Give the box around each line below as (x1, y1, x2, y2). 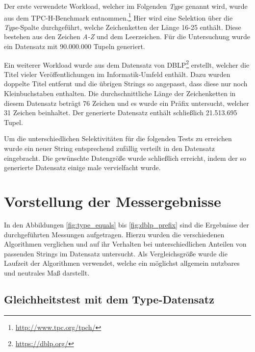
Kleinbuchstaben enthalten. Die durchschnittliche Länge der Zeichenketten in (4, 88, 236, 99)
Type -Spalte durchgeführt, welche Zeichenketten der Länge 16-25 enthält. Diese (4, 22, 241, 32)
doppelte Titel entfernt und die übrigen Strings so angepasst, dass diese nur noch (4, 78, 248, 89)
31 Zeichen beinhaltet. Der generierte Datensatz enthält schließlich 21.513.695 (4, 107, 237, 118)
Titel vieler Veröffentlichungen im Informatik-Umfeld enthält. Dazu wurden (4, 69, 230, 79)
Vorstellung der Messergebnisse (4, 191, 221, 211)
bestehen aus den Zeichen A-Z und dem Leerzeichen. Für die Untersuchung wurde (4, 31, 251, 42)
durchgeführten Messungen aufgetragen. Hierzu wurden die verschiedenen (4, 229, 225, 239)
